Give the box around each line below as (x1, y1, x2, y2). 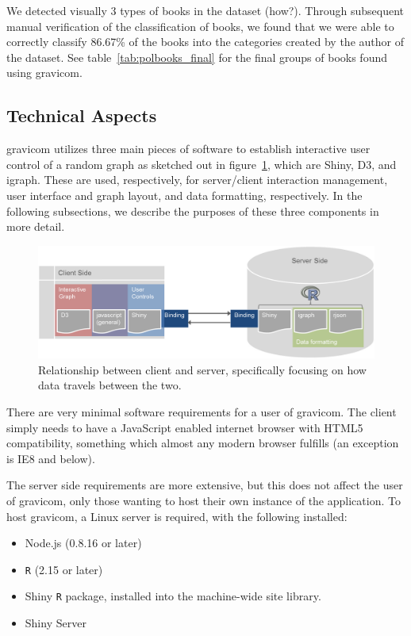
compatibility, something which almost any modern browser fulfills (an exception (6, 435, 399, 451)
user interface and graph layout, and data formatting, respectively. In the (6, 186, 363, 203)
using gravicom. (6, 64, 83, 81)
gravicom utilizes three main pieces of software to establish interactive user (6, 140, 371, 157)
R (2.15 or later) (25, 561, 103, 577)
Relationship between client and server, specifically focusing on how (38, 361, 367, 377)
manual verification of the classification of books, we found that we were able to (6, 17, 394, 34)
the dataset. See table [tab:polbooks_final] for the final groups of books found (6, 48, 387, 65)
